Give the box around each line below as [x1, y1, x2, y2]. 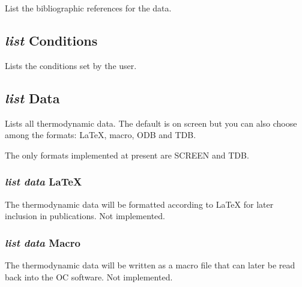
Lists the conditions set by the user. [5, 59, 137, 71]
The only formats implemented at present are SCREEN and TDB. [5, 148, 249, 161]
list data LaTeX [5, 174, 82, 189]
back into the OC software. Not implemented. [5, 270, 173, 283]
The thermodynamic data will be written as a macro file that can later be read [5, 259, 295, 271]
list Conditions [5, 31, 98, 49]
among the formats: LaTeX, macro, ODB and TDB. [5, 128, 196, 141]
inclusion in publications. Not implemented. [5, 210, 165, 222]
